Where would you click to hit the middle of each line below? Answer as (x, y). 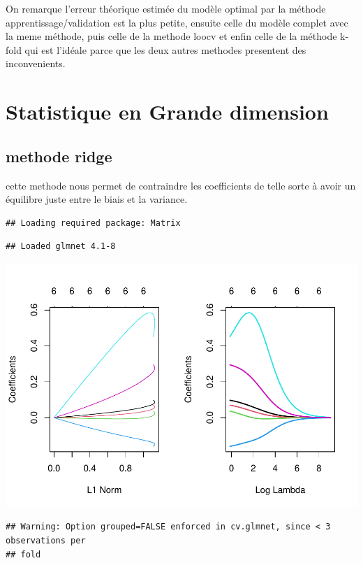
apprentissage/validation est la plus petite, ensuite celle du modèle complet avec (177, 22)
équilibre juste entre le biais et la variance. (97, 199)
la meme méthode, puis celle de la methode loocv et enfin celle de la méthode (171, 36)
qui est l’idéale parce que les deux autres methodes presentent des (165, 49)
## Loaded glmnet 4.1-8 (61, 247)
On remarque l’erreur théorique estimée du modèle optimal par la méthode (166, 8)
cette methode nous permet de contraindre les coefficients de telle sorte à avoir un (181, 185)
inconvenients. (36, 63)
